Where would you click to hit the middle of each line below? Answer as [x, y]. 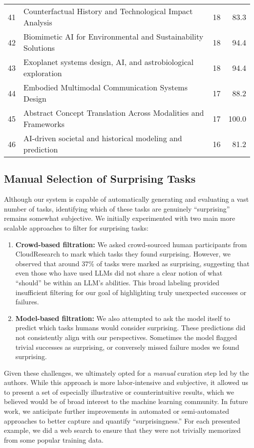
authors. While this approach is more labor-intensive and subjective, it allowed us [126, 382]
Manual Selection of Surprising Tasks [100, 179]
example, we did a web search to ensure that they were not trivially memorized [122, 430]
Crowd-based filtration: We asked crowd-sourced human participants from [131, 244]
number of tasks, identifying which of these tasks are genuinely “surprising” [117, 208]
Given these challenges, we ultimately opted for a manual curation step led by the [127, 373]
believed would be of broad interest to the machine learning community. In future [126, 401]
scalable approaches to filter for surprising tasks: [76, 227]
